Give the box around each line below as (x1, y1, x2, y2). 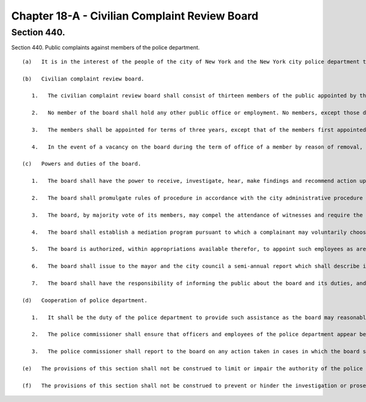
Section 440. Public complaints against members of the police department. (11, 44, 200, 51)
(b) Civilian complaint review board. (22, 75, 145, 82)
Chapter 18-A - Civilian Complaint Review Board (11, 9, 259, 23)
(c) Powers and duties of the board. (22, 160, 142, 167)
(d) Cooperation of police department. (22, 297, 148, 304)
